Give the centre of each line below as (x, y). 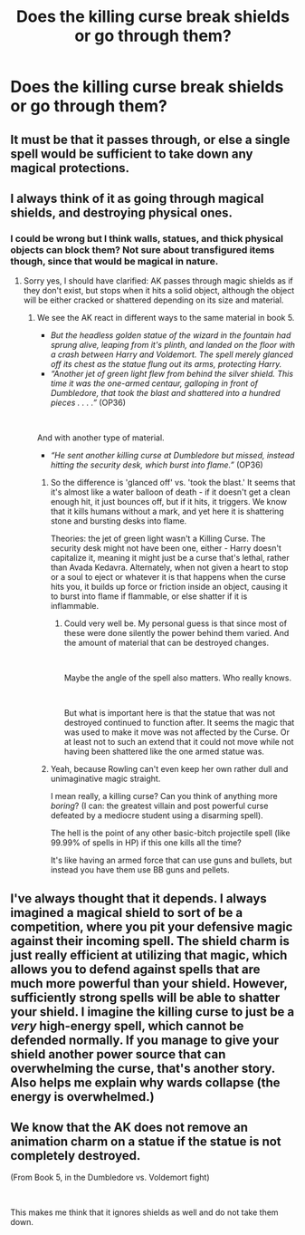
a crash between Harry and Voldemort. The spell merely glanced (172, 354)
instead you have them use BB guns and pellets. (140, 870)
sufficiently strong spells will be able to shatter (145, 997)
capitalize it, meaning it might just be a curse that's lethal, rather (170, 558)
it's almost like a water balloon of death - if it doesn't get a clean (170, 492)
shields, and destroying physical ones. (122, 212)
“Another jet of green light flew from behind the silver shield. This (172, 374)
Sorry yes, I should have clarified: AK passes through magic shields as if (158, 281)
